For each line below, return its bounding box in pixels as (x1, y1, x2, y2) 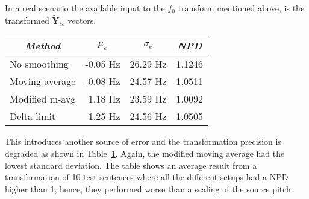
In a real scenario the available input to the (5, 2, 165, 14)
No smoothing (10, 57, 69, 71)
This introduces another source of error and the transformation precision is (5, 135, 281, 148)
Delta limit (10, 109, 56, 124)
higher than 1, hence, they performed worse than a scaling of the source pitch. (5, 182, 293, 195)
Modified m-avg (10, 92, 76, 106)
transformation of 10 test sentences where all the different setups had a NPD (5, 171, 289, 183)
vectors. (67, 13, 96, 26)
